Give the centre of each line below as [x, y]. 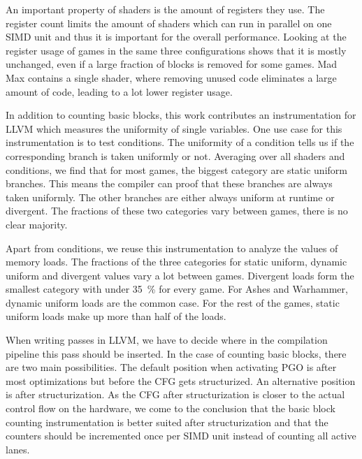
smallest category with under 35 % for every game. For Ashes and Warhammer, [177, 289]
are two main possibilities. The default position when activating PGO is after [171, 367]
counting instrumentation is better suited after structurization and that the [167, 422]
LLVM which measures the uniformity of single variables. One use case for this [174, 128]
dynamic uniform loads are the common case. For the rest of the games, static [173, 302]
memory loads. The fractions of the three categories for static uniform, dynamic [176, 262]
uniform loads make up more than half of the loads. [116, 316]
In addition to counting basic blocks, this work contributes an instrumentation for [181, 115]
